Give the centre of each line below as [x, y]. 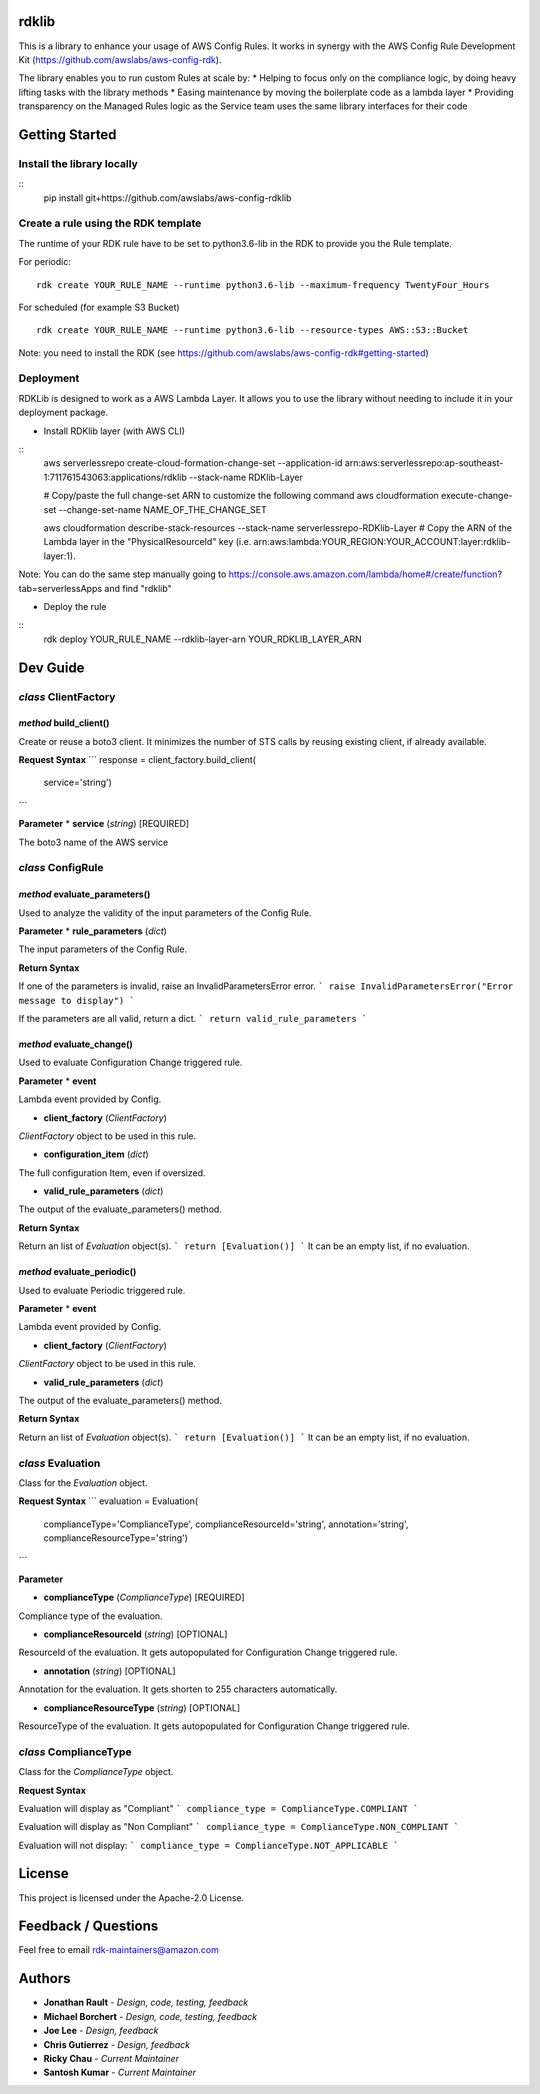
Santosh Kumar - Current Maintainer [120, 2072]
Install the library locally [78, 163]
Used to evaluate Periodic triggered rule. [102, 1290]
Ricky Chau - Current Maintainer [111, 2058]
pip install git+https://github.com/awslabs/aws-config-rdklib [167, 197]
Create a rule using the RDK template [110, 223]
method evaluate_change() [76, 1044]
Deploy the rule [75, 606]
